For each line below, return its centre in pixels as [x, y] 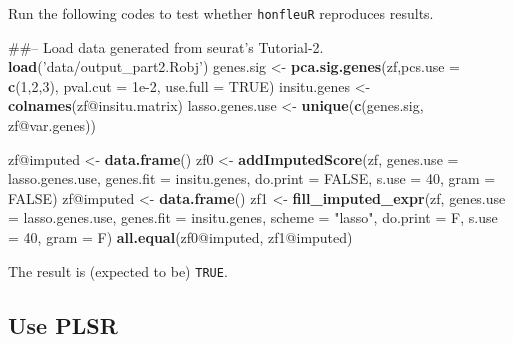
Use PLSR [63, 324]
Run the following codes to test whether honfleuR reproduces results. [221, 13]
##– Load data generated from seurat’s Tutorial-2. [166, 46]
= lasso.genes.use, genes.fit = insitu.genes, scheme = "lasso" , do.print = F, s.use [253, 217]
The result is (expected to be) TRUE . [118, 270]
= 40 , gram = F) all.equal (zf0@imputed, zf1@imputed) [180, 237]
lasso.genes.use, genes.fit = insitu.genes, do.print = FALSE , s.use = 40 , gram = [252, 178]
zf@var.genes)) [52, 125]
